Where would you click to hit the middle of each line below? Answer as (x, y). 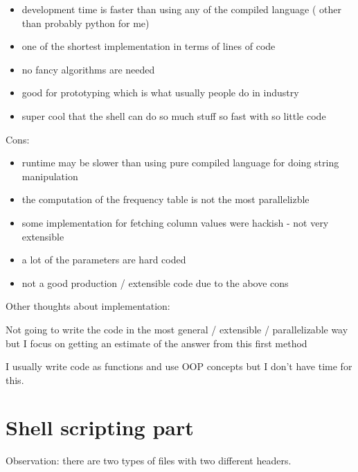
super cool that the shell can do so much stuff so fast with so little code (174, 115)
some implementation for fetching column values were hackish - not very (175, 222)
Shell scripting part (100, 427)
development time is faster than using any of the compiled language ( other (181, 9)
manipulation (50, 176)
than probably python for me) (86, 23)
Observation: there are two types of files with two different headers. (149, 461)
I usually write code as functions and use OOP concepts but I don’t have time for (179, 366)
